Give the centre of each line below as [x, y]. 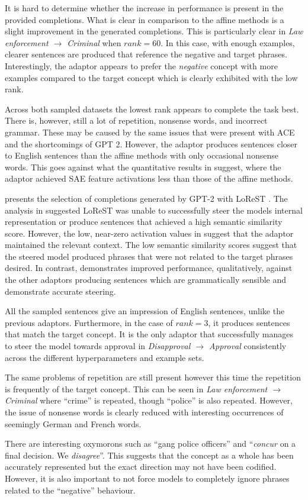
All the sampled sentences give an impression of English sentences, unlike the [145, 311]
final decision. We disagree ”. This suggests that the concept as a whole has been [149, 455]
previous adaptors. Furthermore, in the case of [89, 322]
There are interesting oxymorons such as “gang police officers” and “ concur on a [150, 443]
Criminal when [94, 42]
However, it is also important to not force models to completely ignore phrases [147, 478]
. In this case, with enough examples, [228, 42]
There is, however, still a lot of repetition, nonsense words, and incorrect [136, 120]
